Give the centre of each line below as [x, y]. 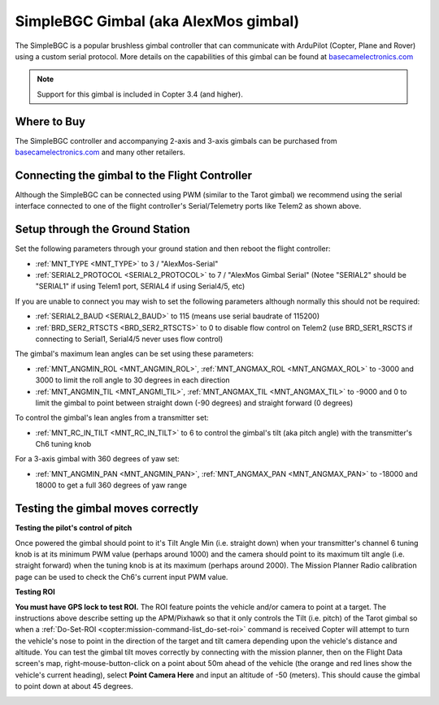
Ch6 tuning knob [63, 444]
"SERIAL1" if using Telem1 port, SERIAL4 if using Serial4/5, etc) [140, 286]
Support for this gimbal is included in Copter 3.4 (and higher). [140, 94]
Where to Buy [50, 121]
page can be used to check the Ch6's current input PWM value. [122, 577]
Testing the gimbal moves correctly [107, 509]
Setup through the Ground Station [102, 229]
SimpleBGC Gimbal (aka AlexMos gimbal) [157, 21]
